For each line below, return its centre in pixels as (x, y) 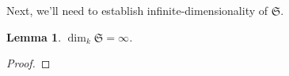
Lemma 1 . (34, 36)
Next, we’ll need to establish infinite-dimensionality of (137, 10)
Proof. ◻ (29, 63)
